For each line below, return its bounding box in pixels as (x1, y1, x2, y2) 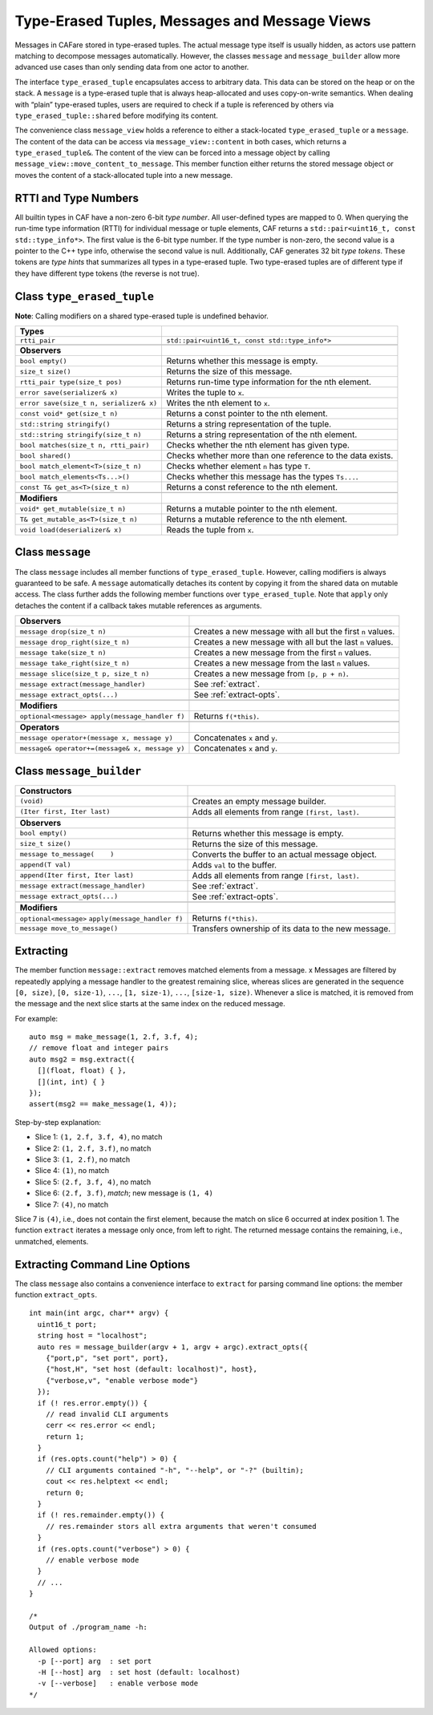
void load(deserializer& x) (19, 525, 123, 534)
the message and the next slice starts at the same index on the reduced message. (14, 999, 286, 1009)
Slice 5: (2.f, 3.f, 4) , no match (34, 1177, 152, 1187)
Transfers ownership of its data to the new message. (192, 923, 391, 934)
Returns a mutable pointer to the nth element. (166, 504, 338, 514)
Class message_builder (14, 764, 142, 778)
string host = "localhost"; (37, 1331, 148, 1341)
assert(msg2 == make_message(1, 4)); (29, 1099, 178, 1109)
